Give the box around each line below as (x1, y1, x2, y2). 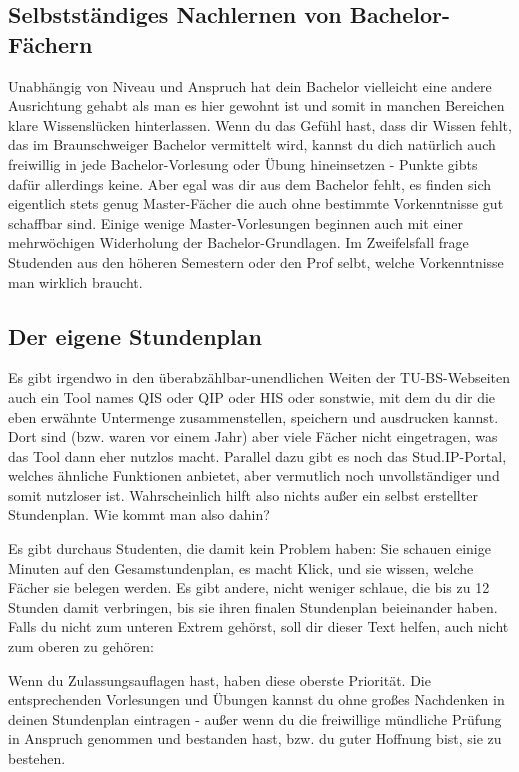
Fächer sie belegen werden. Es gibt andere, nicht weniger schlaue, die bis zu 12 (8, 577, 490, 598)
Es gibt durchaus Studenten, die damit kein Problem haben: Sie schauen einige (8, 538, 491, 559)
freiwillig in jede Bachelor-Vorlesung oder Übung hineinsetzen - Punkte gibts (8, 153, 478, 174)
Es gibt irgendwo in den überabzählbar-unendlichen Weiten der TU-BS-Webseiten (8, 367, 511, 388)
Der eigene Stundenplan (8, 320, 262, 351)
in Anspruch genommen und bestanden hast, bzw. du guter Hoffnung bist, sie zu (8, 728, 502, 749)
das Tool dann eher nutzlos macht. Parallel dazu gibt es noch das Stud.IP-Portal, (8, 445, 507, 466)
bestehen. (8, 748, 66, 769)
